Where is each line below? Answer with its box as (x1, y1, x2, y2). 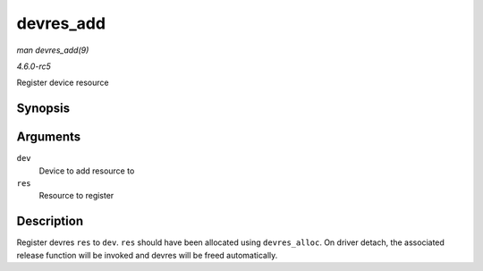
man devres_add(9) (16, 45, 89, 55)
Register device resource (16, 77, 109, 89)
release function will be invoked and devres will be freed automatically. (16, 250, 278, 260)
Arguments (16, 130, 81, 145)
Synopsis (16, 101, 71, 116)
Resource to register (38, 191, 114, 201)
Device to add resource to (38, 165, 135, 176)
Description (16, 214, 84, 229)
